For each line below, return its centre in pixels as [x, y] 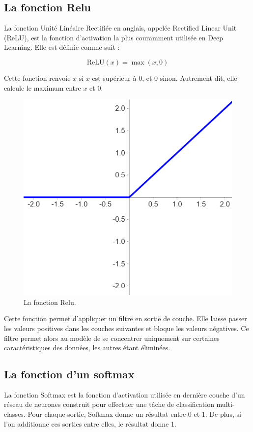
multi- [225, 404]
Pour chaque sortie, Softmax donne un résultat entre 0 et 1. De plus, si [134, 414]
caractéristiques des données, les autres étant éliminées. [87, 348]
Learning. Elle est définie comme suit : [62, 47]
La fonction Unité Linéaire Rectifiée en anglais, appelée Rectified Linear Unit [120, 28]
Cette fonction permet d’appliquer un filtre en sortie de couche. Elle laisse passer [126, 318]
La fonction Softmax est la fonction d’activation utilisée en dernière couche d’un [125, 394]
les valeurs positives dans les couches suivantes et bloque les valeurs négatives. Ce [126, 328]
